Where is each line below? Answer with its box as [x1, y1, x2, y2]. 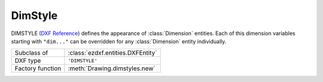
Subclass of [14, 49, 48, 57]
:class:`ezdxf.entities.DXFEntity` [68, 49, 158, 57]
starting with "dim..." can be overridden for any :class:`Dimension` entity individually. [11, 37, 227, 45]
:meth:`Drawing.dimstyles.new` [68, 64, 156, 72]
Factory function [14, 64, 62, 72]
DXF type [14, 56, 41, 65]
